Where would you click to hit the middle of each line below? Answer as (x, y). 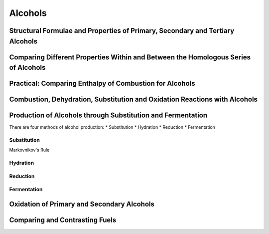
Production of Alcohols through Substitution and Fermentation (108, 116)
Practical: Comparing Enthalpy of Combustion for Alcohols (102, 84)
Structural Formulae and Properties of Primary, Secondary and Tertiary (122, 31)
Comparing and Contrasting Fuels (63, 220)
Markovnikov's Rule (29, 150)
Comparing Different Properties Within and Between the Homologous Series (130, 57)
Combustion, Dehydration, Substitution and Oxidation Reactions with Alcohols (134, 100)
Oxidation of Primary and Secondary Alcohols (82, 204)
